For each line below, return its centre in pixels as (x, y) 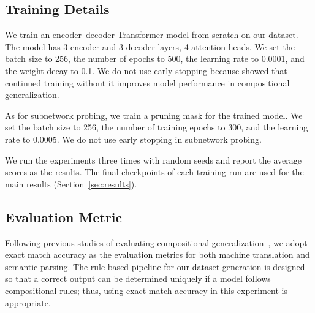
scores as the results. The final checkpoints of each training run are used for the (154, 172)
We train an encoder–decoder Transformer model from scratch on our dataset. (152, 35)
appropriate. (28, 302)
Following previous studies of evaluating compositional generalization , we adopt (156, 242)
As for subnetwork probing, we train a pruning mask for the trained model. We (154, 115)
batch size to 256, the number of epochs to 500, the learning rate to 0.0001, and (155, 58)
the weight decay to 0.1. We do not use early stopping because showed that (146, 70)
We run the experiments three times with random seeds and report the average (153, 160)
